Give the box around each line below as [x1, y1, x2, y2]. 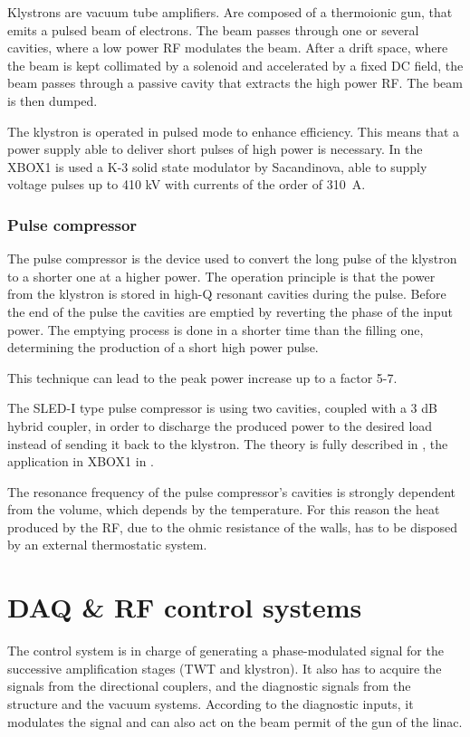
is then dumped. [7, 91, 98, 110]
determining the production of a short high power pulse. [7, 338, 319, 357]
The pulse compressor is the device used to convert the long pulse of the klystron [7, 249, 457, 268]
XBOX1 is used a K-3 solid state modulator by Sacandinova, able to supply [7, 157, 427, 176]
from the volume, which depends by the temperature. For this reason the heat [7, 500, 440, 519]
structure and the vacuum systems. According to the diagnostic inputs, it [7, 694, 414, 713]
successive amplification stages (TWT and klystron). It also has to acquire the [7, 658, 442, 677]
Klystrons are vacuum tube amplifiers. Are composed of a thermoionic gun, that [7, 3, 453, 21]
